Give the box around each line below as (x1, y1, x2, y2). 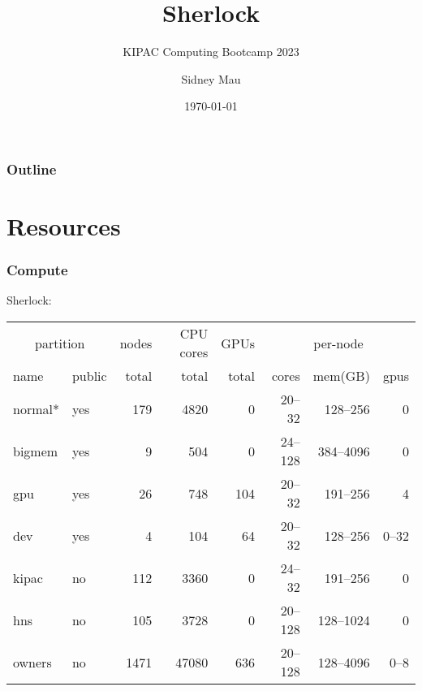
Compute (6, 260, 68, 280)
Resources (6, 209, 121, 243)
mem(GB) (312, 366, 370, 386)
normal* (13, 399, 59, 418)
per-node (313, 333, 364, 352)
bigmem (13, 441, 58, 460)
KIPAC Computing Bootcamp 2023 (123, 43, 299, 60)
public (71, 366, 107, 386)
